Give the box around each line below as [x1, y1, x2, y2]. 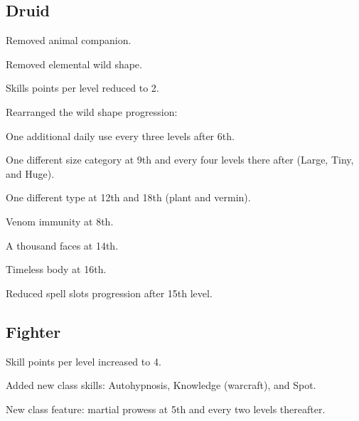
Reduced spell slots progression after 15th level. [6, 285, 213, 300]
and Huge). [6, 166, 55, 181]
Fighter [6, 320, 61, 342]
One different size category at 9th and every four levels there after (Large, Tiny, [6, 152, 354, 167]
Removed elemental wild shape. [6, 56, 142, 71]
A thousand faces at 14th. [6, 238, 119, 252]
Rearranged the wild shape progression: [6, 104, 178, 119]
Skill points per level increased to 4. [6, 353, 161, 368]
